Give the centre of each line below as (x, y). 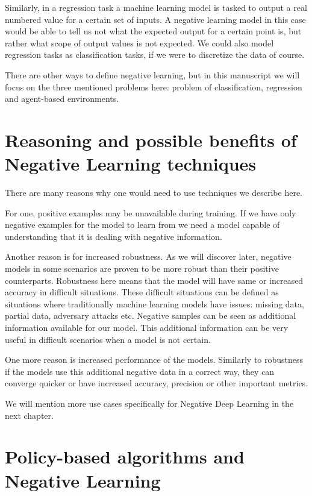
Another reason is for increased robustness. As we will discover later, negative (148, 256)
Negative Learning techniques (131, 164)
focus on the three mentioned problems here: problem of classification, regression (154, 86)
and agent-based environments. (62, 99)
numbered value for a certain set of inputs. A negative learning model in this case (155, 19)
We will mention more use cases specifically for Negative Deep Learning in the (149, 403)
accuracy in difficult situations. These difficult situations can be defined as (142, 292)
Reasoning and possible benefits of (151, 140)
